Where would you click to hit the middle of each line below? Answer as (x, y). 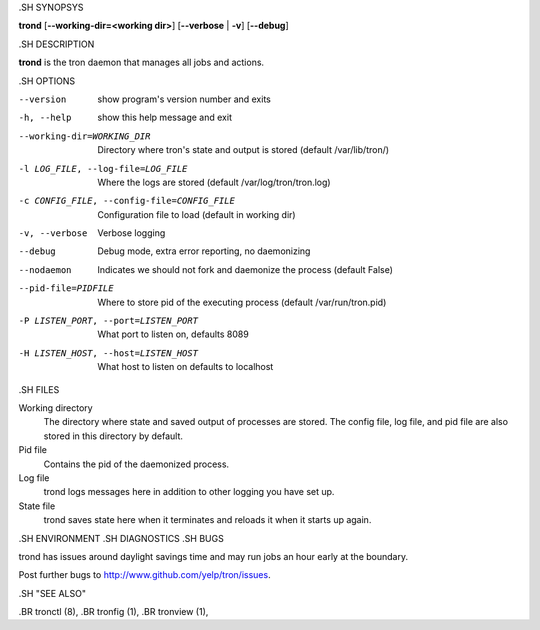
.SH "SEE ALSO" (52, 593)
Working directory (56, 407)
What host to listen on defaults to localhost (185, 367)
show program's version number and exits (184, 99)
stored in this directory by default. (113, 436)
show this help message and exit (164, 117)
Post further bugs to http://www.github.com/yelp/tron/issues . (144, 575)
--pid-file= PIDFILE (66, 288)
